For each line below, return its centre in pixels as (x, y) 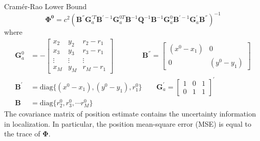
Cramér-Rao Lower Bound (46, 6)
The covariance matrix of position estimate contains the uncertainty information (130, 114)
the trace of (22, 134)
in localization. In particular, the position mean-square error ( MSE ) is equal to (128, 123)
